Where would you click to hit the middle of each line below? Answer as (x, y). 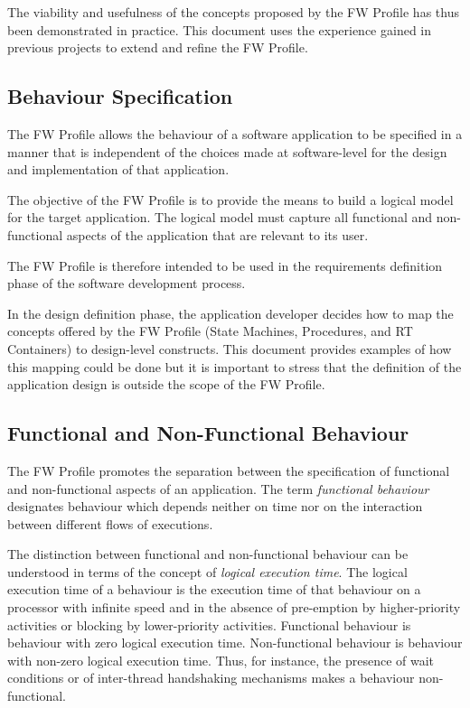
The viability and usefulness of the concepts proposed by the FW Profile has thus (233, 12)
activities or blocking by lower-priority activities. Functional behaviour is (209, 624)
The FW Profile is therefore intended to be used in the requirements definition (225, 265)
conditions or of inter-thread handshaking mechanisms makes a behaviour (211, 678)
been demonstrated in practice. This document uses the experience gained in (220, 29)
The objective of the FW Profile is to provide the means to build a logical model (230, 199)
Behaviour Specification (120, 96)
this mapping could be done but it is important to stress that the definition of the (235, 366)
